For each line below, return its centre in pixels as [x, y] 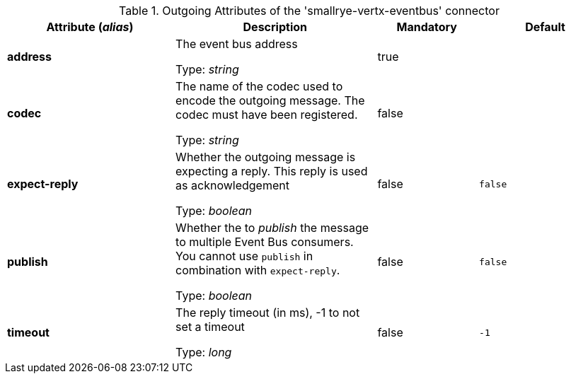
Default [545, 27]
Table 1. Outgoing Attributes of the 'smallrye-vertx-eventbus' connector [309, 11]
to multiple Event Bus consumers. [265, 242]
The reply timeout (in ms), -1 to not [268, 313]
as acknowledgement [232, 185]
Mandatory [427, 27]
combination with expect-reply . [258, 270]
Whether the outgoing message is [266, 157]
